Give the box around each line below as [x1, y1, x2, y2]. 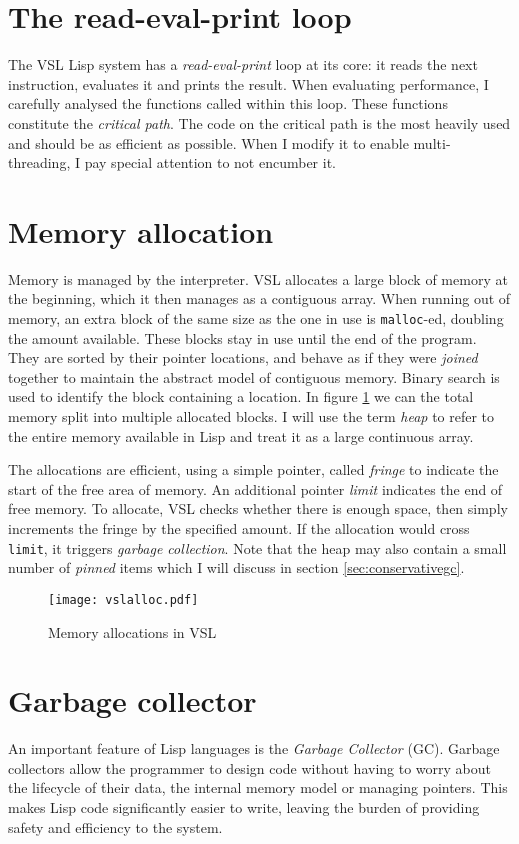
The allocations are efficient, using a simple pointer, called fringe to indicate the [8, 459, 499, 480]
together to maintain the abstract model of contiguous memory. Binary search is [8, 366, 500, 387]
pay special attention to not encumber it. [84, 152, 337, 173]
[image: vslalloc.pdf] [48, 592, 199, 607]
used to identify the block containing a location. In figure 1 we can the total [8, 386, 474, 407]
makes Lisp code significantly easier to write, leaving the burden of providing [8, 797, 480, 817]
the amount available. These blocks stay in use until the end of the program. [8, 327, 477, 348]
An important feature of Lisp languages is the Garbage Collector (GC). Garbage [8, 738, 500, 759]
